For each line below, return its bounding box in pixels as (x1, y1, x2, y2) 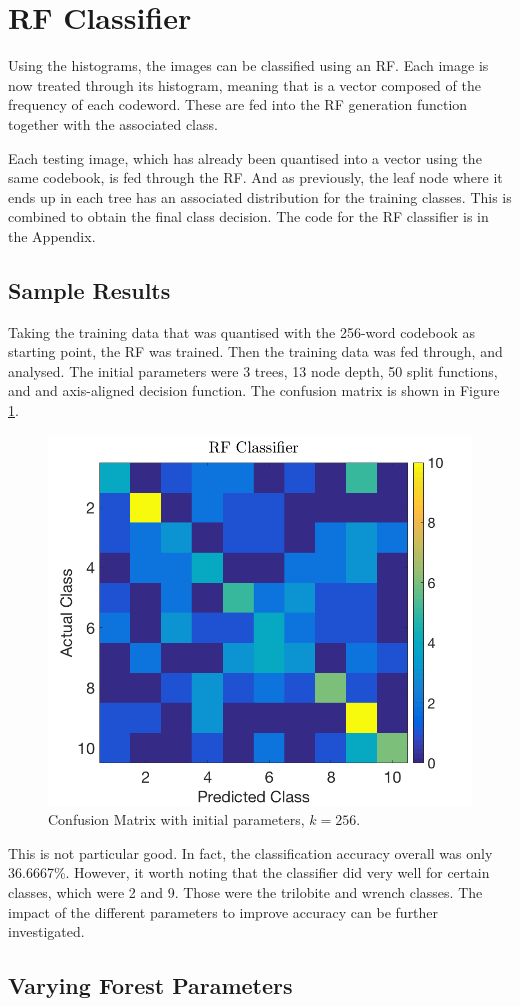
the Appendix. (8, 225, 96, 246)
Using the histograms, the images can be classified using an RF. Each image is (8, 55, 489, 76)
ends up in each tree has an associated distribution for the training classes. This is (8, 186, 512, 207)
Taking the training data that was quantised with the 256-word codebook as (8, 321, 475, 342)
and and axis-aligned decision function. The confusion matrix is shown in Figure (8, 380, 500, 401)
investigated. (8, 921, 85, 942)
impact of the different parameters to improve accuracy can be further (8, 901, 439, 922)
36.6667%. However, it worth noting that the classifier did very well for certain (8, 862, 490, 883)
